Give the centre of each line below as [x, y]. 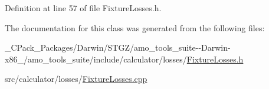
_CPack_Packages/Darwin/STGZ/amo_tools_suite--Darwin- [118, 47]
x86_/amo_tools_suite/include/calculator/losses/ [96, 59]
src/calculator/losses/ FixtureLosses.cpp [76, 79]
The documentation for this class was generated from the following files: [135, 27]
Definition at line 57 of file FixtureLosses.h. [83, 8]
